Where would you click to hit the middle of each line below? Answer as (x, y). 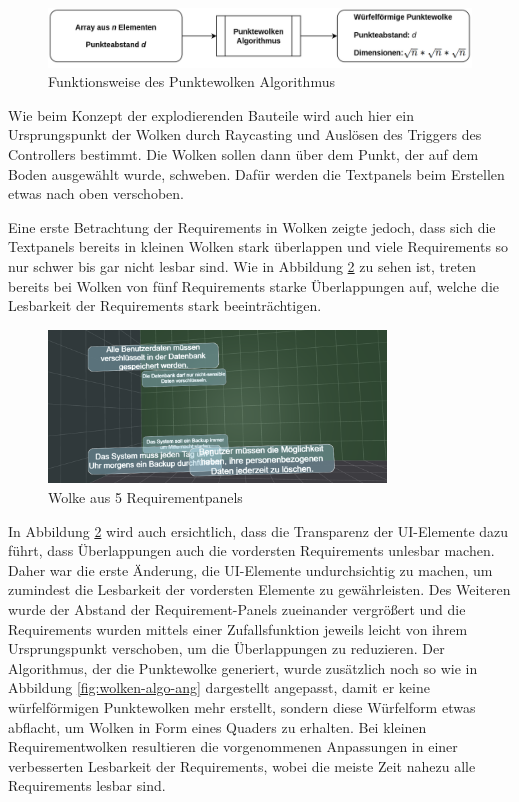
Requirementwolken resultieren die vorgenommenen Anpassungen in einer (233, 746)
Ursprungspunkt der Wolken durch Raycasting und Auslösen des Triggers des (245, 134)
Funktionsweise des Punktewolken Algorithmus (191, 81)
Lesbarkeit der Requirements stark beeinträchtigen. (165, 305)
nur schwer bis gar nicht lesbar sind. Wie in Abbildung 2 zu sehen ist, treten (242, 265)
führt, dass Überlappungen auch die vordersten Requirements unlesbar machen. (251, 550)
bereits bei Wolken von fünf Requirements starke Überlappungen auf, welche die (253, 285)
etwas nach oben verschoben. (96, 193)
